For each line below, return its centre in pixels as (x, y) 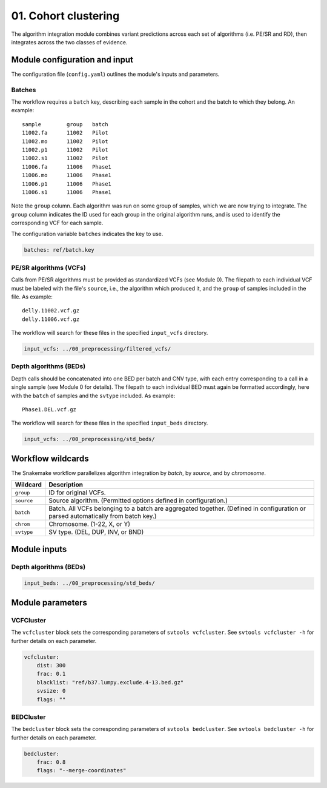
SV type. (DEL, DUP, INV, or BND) (96, 532)
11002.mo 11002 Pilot (65, 141)
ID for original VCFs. (77, 493)
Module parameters (49, 603)
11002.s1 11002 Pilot (65, 158)
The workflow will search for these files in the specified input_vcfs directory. (110, 333)
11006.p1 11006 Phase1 (67, 184)
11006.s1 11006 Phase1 (67, 192)
